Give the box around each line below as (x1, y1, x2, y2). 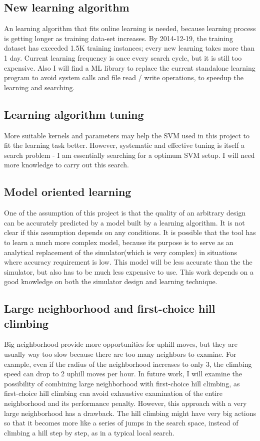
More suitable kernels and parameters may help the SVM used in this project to (4, 130, 249, 140)
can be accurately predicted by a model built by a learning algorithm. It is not (4, 217, 245, 228)
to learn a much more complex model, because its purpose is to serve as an (4, 237, 233, 247)
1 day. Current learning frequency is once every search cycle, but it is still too (4, 52, 242, 63)
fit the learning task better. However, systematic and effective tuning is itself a (4, 140, 245, 150)
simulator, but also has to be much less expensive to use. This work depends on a (4, 266, 253, 277)
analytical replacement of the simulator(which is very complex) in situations (4, 247, 237, 257)
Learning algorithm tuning (4, 106, 144, 122)
